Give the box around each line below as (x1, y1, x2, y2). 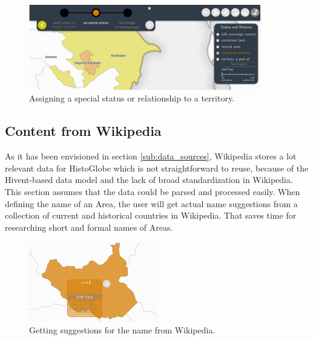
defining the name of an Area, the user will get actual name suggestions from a (5, 197, 298, 210)
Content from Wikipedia (5, 121, 162, 140)
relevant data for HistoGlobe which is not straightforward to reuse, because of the (5, 161, 309, 174)
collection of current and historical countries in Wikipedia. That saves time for (5, 209, 297, 222)
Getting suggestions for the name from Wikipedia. (29, 324, 216, 336)
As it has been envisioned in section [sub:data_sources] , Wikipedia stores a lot (5, 150, 297, 162)
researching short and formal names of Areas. (5, 220, 173, 233)
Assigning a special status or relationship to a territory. (29, 92, 235, 104)
